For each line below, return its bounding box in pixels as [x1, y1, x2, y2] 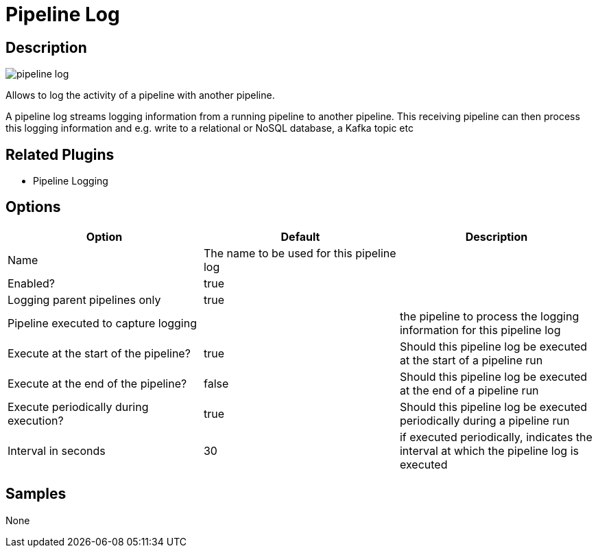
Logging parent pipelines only [8, 292, 161, 307]
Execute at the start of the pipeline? [8, 346, 191, 360]
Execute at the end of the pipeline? [8, 376, 187, 390]
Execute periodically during [8, 399, 149, 414]
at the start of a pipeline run [399, 353, 543, 367]
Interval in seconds [8, 443, 106, 458]
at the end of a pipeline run [399, 383, 539, 397]
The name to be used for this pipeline [203, 246, 396, 260]
